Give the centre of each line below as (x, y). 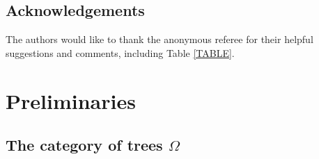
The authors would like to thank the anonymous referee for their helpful (159, 39)
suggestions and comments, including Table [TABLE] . (120, 52)
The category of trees (84, 145)
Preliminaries (71, 100)
